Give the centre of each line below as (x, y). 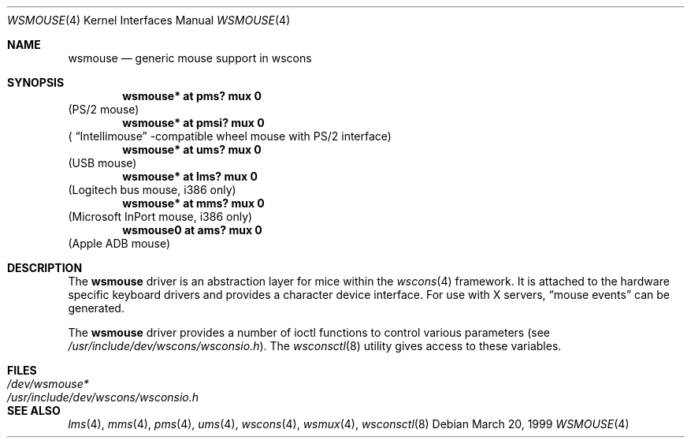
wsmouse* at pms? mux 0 (192, 96)
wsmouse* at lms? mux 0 (190, 176)
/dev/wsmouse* (48, 384)
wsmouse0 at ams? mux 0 (192, 230)
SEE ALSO (34, 410)
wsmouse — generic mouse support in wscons (190, 58)
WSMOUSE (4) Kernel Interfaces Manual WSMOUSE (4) (149, 20)
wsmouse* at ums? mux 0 (192, 149)
